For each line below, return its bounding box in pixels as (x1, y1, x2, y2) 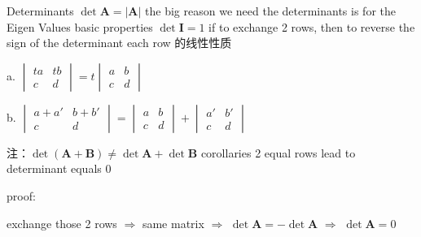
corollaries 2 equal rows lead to (200, 144, 356, 161)
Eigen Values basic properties (7, 18, 153, 35)
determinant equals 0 (7, 160, 112, 177)
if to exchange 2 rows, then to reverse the (208, 18, 415, 35)
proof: (7, 187, 36, 204)
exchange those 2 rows (7, 214, 117, 231)
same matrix (142, 214, 204, 231)
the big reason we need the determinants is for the (145, 2, 396, 19)
